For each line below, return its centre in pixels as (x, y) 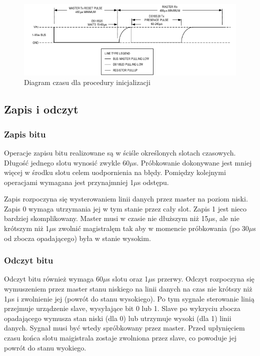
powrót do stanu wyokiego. (45, 347)
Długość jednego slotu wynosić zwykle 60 (67, 162)
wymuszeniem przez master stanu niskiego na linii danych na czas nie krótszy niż (128, 289)
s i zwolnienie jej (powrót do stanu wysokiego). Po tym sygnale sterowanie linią (133, 298)
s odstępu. (153, 182)
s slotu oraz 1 (128, 279)
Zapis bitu (25, 134)
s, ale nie (226, 218)
